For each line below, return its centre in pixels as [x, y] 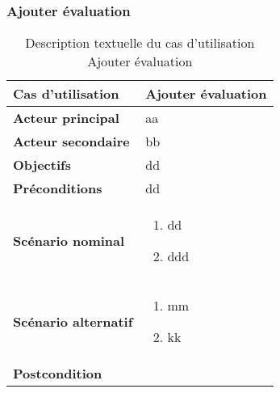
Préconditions [58, 188]
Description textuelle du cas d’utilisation [140, 43]
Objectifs [42, 165]
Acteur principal [66, 118]
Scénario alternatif [73, 321]
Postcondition [58, 374]
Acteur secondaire [71, 142]
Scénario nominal [69, 240]
